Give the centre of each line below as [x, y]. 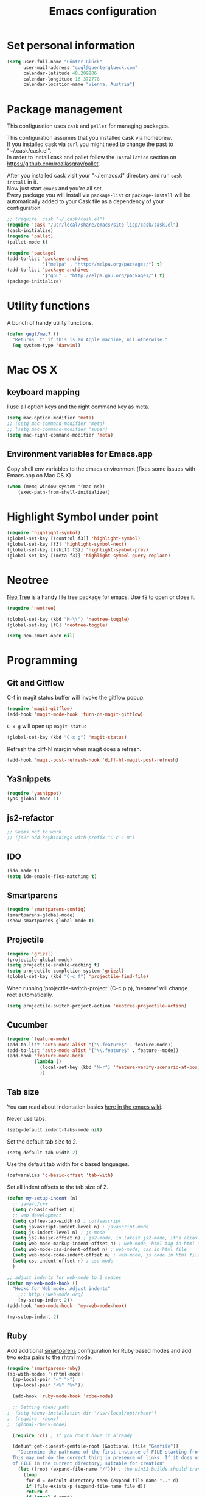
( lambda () [48, 1062]
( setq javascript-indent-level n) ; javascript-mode [81, 1227]
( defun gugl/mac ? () [33, 334]
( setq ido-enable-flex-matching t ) [52, 876]
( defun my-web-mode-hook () [43, 1283]
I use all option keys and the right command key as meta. [78, 407]
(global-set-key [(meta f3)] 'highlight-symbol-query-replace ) [89, 556]
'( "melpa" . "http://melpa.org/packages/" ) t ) [102, 264]
